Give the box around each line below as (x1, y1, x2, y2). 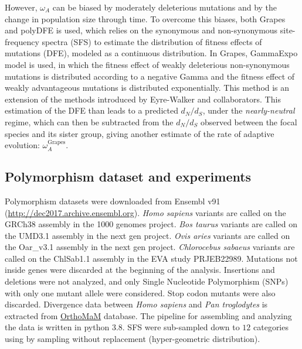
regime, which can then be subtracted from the (5, 115, 174, 128)
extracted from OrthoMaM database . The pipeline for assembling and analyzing (5, 309, 292, 321)
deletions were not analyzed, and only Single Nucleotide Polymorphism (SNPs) (5, 275, 289, 288)
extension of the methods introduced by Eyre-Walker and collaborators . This (5, 93, 281, 105)
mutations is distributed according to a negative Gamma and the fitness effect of (5, 70, 295, 82)
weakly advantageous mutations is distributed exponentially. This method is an (5, 81, 290, 94)
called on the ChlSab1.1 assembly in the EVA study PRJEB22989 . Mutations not (5, 252, 298, 264)
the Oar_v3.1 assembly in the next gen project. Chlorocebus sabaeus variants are (5, 241, 295, 253)
